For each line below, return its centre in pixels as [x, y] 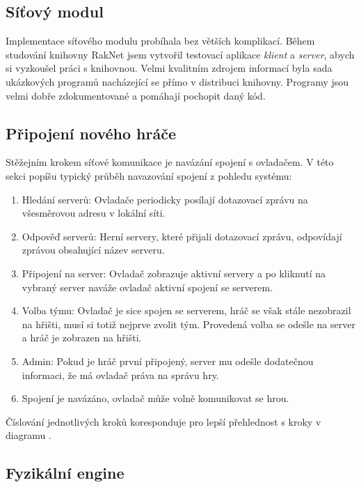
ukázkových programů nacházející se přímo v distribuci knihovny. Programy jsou [177, 81]
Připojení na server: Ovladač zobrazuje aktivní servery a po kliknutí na [174, 273]
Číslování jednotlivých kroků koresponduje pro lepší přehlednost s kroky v [163, 421]
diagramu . [29, 435]
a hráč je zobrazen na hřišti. [82, 338]
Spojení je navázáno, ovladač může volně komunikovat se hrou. [155, 398]
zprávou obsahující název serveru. [93, 250]
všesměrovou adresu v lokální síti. [94, 213]
